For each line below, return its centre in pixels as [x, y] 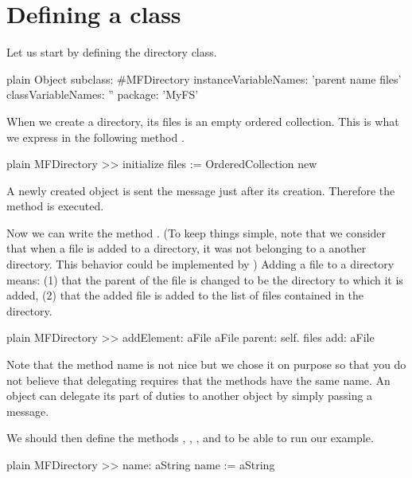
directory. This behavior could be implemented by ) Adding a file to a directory [200, 264]
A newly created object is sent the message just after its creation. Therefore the [201, 190]
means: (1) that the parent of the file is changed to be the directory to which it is [205, 279]
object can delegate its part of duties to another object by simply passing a [190, 396]
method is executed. [55, 206]
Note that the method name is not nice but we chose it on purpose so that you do [206, 364]
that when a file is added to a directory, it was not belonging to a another [187, 248]
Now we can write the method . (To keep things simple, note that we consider [196, 232]
